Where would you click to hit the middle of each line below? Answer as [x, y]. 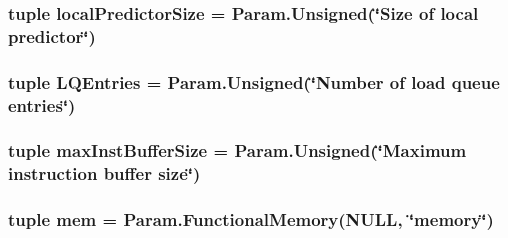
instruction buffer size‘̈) [104, 173]
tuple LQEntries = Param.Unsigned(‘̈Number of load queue [254, 81]
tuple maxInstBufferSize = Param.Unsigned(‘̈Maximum [237, 150]
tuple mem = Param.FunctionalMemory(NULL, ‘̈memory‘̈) [251, 219]
